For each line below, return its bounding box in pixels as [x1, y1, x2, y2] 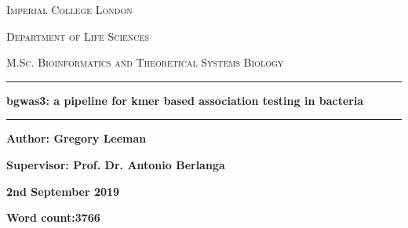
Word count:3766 [6, 209, 100, 226]
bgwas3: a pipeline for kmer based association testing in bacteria [6, 92, 364, 108]
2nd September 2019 [6, 183, 120, 199]
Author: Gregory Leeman [6, 130, 147, 147]
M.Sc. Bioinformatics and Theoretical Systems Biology [6, 54, 284, 71]
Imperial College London [6, 2, 133, 17]
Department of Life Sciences [6, 27, 149, 44]
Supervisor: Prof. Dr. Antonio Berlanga [6, 156, 225, 172]
